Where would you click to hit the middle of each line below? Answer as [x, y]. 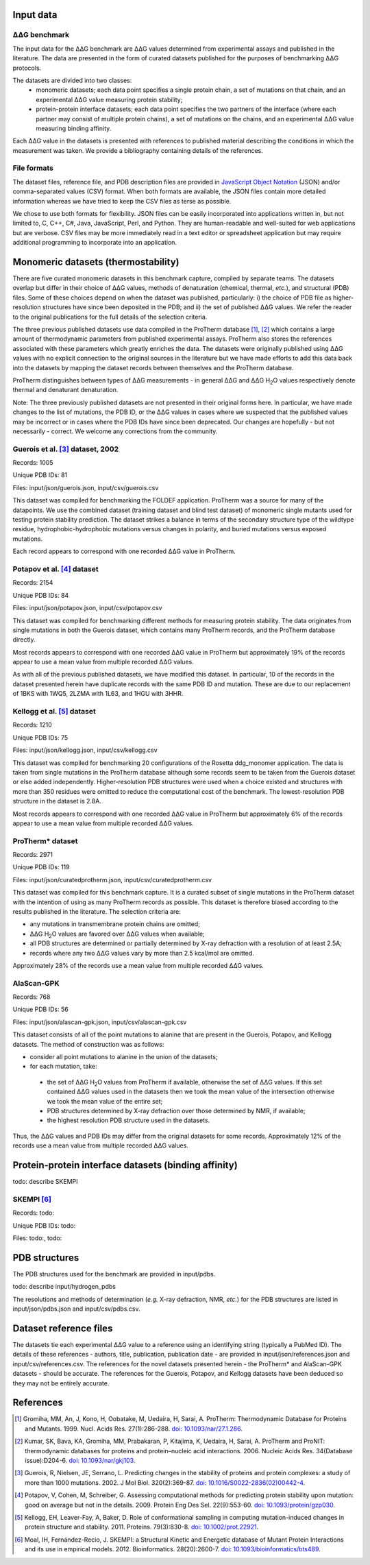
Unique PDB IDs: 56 [40, 1009]
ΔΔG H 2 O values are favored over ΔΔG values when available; [117, 934]
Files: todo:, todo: [37, 1238]
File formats [33, 168]
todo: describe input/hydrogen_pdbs [64, 1287]
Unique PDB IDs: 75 [40, 738]
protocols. [27, 68]
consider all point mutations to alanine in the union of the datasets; [124, 1057]
